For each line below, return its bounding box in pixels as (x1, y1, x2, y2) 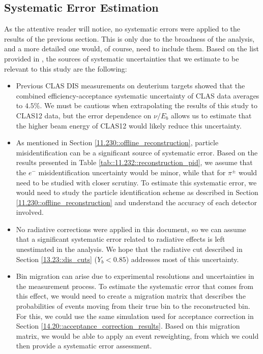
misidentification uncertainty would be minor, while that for (38, 167, 226, 177)
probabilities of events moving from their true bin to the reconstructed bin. (16, 301, 250, 311)
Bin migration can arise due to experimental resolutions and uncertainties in (16, 271, 254, 281)
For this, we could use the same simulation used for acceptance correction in (16, 310, 254, 321)
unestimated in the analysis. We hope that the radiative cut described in (16, 244, 243, 254)
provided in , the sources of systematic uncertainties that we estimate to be (4, 53, 239, 63)
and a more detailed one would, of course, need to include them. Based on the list (4, 43, 259, 54)
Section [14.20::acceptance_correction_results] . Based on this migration (16, 320, 240, 331)
